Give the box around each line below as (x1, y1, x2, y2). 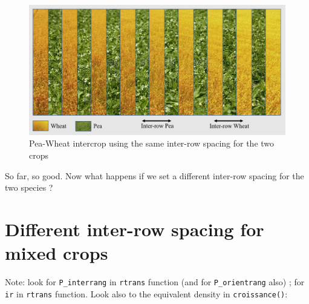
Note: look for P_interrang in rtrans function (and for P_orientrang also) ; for (5, 276, 305, 288)
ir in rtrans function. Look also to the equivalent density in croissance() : (5, 287, 288, 300)
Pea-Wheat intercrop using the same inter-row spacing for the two (29, 137, 275, 150)
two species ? (5, 181, 53, 194)
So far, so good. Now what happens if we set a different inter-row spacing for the (5, 169, 304, 182)
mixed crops (5, 240, 108, 265)
